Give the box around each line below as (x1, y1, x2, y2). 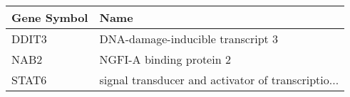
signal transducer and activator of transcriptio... (99, 72, 339, 88)
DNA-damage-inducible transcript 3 (99, 30, 279, 47)
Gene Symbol (11, 9, 88, 25)
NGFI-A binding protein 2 (99, 51, 231, 67)
